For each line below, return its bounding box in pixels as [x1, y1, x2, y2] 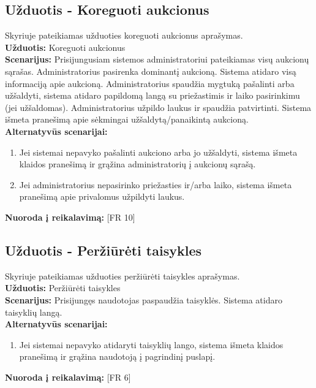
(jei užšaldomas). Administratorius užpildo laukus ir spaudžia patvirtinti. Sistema [5, 101, 312, 113]
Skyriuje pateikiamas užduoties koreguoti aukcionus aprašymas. [5, 29, 243, 42]
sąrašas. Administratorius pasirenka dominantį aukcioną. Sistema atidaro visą [5, 64, 296, 77]
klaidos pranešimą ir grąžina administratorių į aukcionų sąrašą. [19, 158, 256, 170]
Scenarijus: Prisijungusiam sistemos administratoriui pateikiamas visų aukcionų [5, 53, 309, 66]
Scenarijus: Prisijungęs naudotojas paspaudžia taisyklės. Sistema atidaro [5, 293, 282, 306]
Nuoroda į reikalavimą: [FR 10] [5, 210, 135, 223]
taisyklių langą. [5, 305, 62, 318]
